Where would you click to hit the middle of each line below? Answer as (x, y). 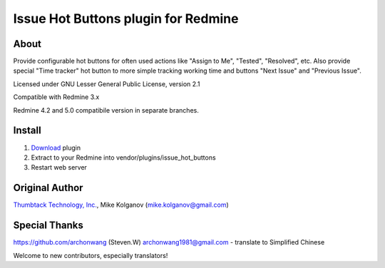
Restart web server (59, 167)
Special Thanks (48, 226)
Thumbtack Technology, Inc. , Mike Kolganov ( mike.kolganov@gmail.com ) (121, 205)
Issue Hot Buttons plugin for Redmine (126, 19)
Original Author (48, 188)
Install (27, 131)
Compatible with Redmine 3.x (56, 97)
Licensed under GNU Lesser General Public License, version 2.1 (107, 84)
